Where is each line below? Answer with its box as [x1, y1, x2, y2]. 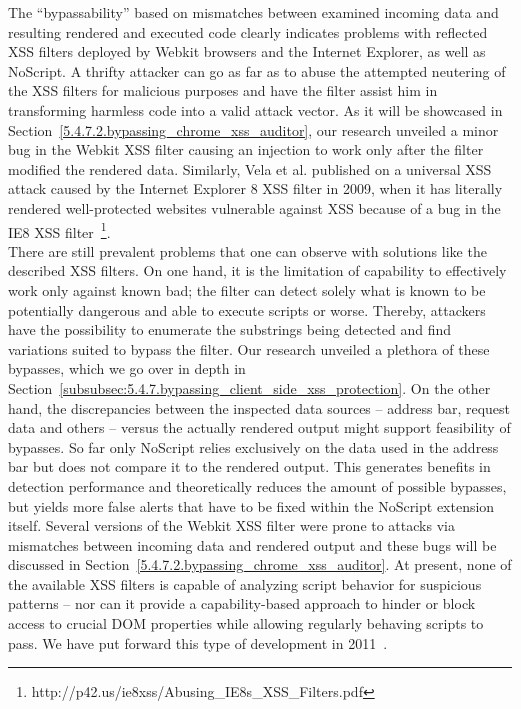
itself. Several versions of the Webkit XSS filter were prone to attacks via [8, 515, 455, 536]
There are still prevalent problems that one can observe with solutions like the [8, 240, 487, 261]
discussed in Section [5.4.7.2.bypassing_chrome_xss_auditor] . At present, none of [8, 554, 512, 575]
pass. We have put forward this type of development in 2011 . [8, 632, 388, 653]
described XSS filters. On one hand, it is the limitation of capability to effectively [8, 260, 507, 281]
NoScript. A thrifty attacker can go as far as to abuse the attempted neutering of [8, 60, 506, 81]
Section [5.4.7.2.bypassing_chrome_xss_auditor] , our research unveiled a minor [8, 119, 499, 140]
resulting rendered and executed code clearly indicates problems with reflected [8, 21, 488, 42]
